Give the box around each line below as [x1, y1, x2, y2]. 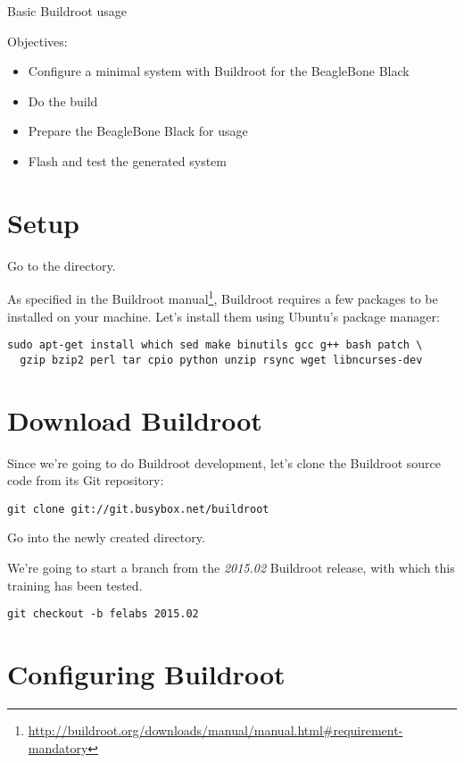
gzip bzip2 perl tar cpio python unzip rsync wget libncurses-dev [20, 353, 423, 366]
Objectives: [7, 31, 68, 50]
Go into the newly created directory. [7, 528, 205, 547]
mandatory [28, 738, 88, 757]
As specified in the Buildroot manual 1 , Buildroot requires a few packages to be [7, 287, 438, 307]
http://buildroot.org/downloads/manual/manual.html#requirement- [28, 720, 403, 739]
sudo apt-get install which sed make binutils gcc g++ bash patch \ [7, 339, 423, 352]
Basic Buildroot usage [7, 2, 127, 20]
